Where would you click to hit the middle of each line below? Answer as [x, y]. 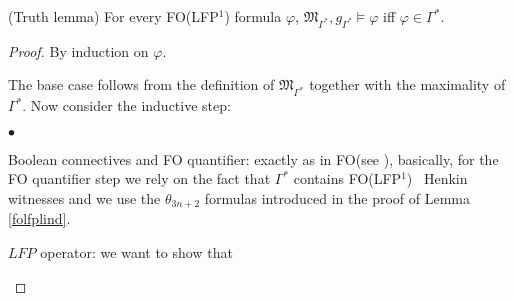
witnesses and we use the [84, 197]
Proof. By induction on [78, 50]
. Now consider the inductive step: [126, 105]
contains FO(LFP [347, 178]
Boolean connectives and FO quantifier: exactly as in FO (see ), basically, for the [253, 158]
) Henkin [437, 178]
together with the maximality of [407, 84]
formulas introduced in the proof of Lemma [337, 197]
